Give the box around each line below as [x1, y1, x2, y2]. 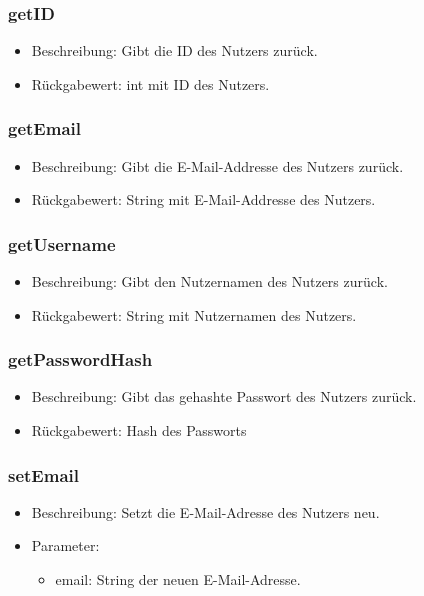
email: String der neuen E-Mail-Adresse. [55, 569, 301, 590]
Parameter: [31, 535, 100, 556]
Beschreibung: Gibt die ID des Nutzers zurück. [31, 40, 318, 61]
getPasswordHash [8, 347, 153, 372]
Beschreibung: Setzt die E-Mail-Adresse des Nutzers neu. [31, 501, 380, 522]
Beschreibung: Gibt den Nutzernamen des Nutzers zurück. [31, 271, 388, 292]
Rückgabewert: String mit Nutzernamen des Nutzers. [31, 304, 357, 325]
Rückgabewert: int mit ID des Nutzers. [31, 73, 270, 94]
